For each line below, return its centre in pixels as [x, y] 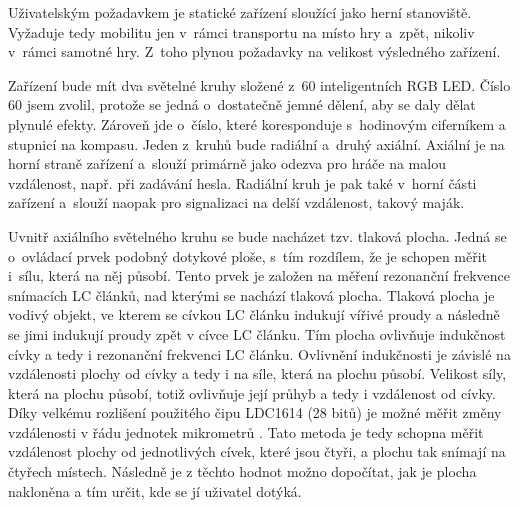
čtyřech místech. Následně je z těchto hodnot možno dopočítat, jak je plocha [242, 471]
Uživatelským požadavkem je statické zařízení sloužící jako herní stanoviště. [240, 12]
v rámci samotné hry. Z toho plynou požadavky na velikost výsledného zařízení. [254, 51]
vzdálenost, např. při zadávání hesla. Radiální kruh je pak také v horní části [242, 182]
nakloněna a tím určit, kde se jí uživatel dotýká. [155, 490]
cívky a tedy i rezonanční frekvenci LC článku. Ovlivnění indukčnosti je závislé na [259, 353]
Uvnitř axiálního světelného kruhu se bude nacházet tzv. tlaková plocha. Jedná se [257, 235]
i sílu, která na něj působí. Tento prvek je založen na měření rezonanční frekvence [259, 275]
